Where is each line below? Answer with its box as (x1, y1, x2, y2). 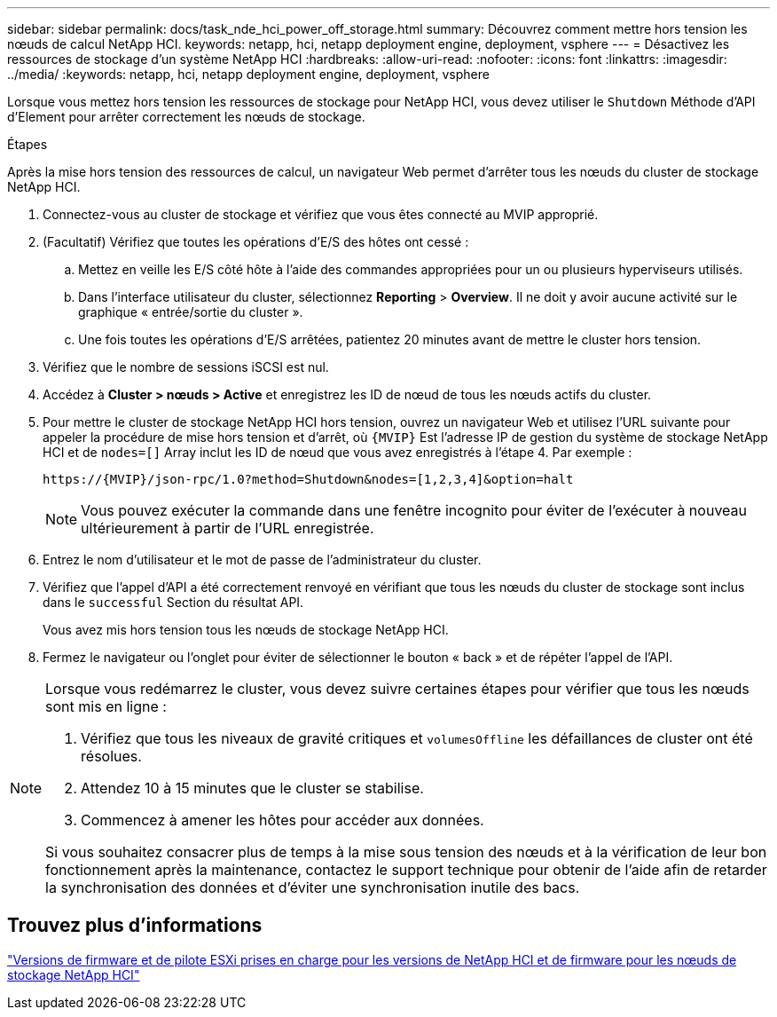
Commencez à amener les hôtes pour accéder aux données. (81, 811, 484, 829)
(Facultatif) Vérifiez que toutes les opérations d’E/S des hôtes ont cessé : (43, 234, 469, 249)
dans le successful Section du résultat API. (43, 595, 304, 610)
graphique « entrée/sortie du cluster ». (78, 304, 303, 319)
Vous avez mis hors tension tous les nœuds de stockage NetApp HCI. (43, 622, 449, 637)
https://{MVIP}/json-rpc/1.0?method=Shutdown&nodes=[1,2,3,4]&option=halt (43, 472, 574, 486)
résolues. (81, 747, 142, 765)
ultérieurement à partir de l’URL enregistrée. (81, 519, 374, 537)
